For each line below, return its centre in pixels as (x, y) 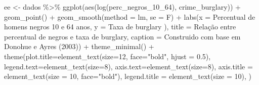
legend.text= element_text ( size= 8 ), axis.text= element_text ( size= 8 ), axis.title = (128, 66)
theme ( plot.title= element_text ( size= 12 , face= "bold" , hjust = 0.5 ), (107, 56)
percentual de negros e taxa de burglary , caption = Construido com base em (122, 36)
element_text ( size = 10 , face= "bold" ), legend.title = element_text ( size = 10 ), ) (128, 76)
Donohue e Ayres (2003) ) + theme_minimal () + (79, 46)
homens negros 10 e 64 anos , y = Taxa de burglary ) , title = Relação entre (120, 27)
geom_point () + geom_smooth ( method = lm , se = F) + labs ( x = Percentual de (130, 16)
